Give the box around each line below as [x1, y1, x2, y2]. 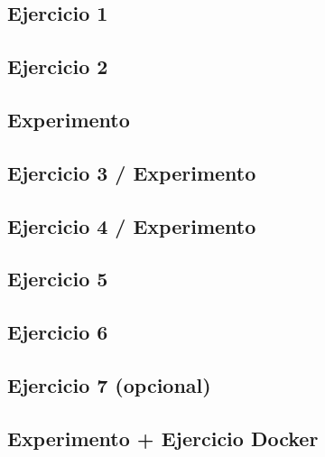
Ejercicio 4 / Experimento [7, 211, 256, 239]
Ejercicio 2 [7, 52, 108, 80]
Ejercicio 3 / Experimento [7, 158, 256, 186]
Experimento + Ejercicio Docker [7, 424, 319, 452]
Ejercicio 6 [7, 318, 108, 346]
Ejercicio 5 [7, 265, 108, 293]
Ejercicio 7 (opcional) [7, 370, 211, 398]
